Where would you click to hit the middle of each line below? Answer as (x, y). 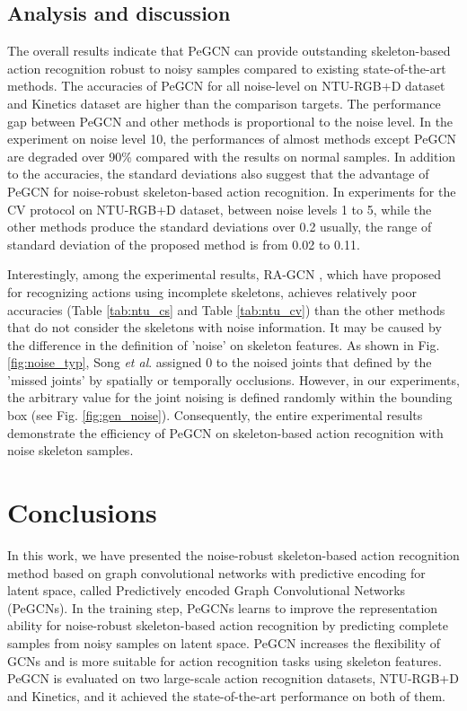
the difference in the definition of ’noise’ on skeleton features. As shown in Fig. (224, 344)
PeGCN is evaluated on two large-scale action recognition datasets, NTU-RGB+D (233, 678)
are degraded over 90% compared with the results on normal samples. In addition (232, 156)
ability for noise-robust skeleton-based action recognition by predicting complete (228, 625)
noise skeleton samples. (70, 450)
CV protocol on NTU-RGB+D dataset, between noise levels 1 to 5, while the (220, 209)
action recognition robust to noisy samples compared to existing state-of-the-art (227, 68)
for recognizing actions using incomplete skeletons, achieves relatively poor (212, 291)
